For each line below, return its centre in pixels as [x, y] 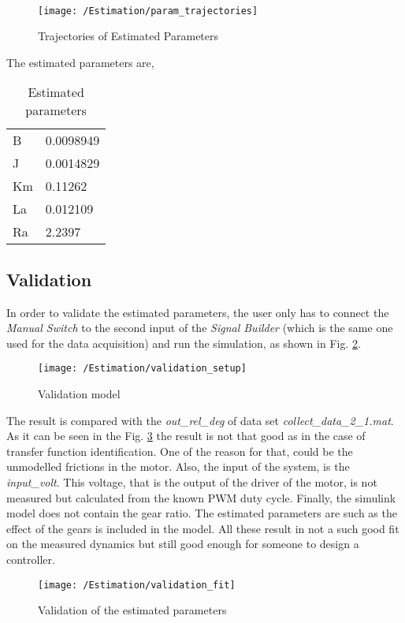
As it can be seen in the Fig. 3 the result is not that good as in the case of [186, 436]
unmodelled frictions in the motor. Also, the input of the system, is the [178, 466]
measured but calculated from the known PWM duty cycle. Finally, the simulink [201, 497]
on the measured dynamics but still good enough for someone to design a [183, 544]
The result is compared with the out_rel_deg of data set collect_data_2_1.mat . [200, 420]
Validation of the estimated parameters [132, 610]
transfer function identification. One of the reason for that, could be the [180, 451]
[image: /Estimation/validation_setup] [142, 369]
